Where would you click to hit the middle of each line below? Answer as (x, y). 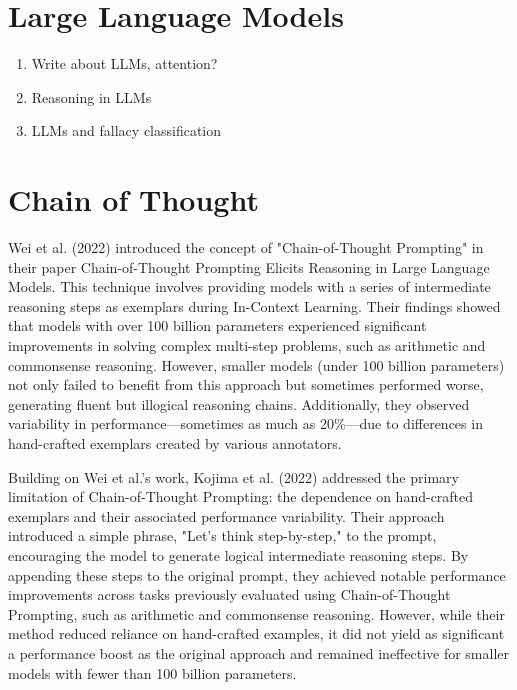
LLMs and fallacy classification (126, 130)
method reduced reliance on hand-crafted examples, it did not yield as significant (256, 633)
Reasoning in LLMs (91, 96)
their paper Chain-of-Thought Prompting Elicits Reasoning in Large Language (249, 266)
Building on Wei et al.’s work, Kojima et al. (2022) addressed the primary (233, 476)
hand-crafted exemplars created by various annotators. (175, 442)
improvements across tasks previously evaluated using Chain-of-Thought (229, 594)
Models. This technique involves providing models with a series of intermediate (249, 286)
